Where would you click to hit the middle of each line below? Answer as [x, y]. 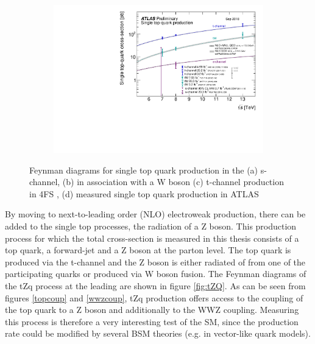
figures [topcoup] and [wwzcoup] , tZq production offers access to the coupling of [154, 297]
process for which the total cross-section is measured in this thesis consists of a [152, 238]
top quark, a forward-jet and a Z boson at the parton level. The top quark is [148, 250]
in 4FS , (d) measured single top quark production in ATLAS [144, 193]
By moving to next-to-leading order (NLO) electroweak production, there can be [155, 214]
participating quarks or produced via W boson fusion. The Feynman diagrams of [156, 274]
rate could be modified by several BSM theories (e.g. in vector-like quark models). [158, 333]
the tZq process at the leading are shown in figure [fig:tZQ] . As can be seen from [155, 286]
